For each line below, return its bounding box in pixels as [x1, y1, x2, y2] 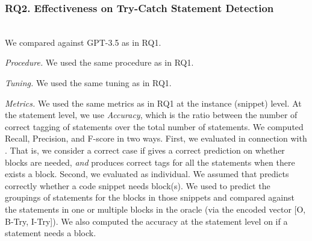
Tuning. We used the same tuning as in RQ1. [5, 77, 172, 89]
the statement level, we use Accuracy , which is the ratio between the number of [5, 108, 298, 121]
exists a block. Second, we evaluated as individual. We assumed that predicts [5, 167, 289, 180]
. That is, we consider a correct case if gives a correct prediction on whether [5, 143, 285, 156]
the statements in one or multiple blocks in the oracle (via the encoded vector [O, [5, 202, 306, 215]
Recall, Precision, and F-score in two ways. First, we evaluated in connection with [5, 132, 307, 145]
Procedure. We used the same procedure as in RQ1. [5, 56, 194, 69]
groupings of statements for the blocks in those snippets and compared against [5, 191, 295, 204]
